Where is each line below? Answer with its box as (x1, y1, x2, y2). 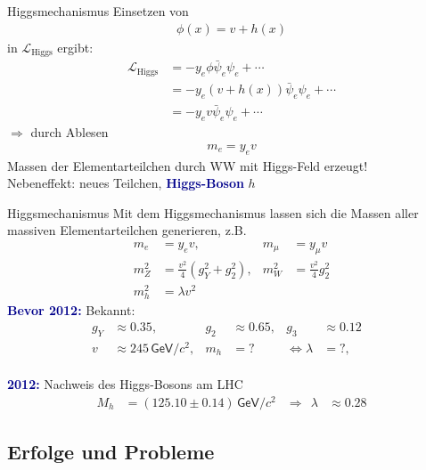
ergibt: (57, 37, 94, 56)
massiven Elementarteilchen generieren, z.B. (7, 221, 247, 239)
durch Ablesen (30, 123, 109, 142)
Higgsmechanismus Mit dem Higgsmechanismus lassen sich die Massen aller (7, 203, 419, 222)
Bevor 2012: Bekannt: (7, 301, 135, 320)
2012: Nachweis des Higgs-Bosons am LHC (7, 375, 243, 393)
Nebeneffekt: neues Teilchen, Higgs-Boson (7, 174, 244, 192)
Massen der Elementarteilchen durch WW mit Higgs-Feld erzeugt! (7, 156, 368, 174)
